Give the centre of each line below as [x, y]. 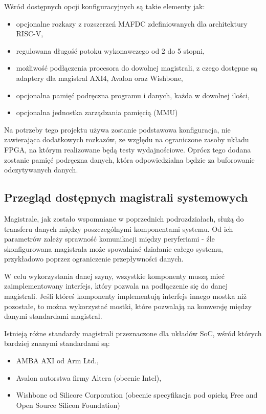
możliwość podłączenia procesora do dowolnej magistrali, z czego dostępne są [137, 68]
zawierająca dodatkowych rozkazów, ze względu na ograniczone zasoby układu [127, 139]
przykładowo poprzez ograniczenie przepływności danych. [94, 259]
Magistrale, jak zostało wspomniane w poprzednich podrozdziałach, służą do [124, 218]
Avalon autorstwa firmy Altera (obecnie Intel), [89, 377]
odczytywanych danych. [41, 170]
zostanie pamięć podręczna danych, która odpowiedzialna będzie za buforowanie [129, 159]
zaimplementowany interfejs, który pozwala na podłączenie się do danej [116, 286]
